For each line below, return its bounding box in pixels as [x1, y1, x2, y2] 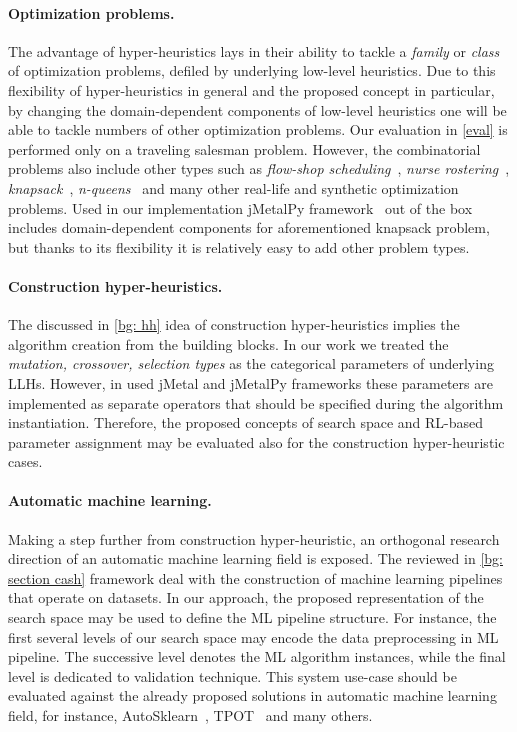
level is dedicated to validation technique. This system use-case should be [8, 665, 457, 686]
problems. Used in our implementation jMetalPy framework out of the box [8, 197, 473, 218]
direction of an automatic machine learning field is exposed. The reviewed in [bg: [8, 548, 503, 569]
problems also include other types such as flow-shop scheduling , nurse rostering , [8, 158, 510, 179]
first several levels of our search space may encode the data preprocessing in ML [8, 626, 499, 647]
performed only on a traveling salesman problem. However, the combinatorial [8, 138, 481, 159]
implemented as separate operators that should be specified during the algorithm [8, 392, 504, 413]
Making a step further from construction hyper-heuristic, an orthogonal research [8, 528, 500, 549]
